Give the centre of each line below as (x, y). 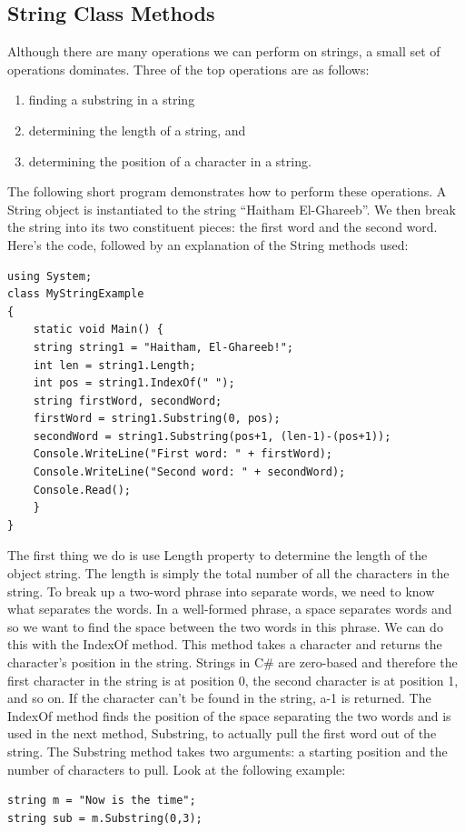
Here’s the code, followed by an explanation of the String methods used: (208, 244)
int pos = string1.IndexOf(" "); (134, 383)
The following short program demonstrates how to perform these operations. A (227, 191)
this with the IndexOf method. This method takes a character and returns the (225, 644)
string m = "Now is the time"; (102, 801)
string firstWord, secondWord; (128, 401)
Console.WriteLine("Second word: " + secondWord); (189, 472)
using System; (50, 276)
